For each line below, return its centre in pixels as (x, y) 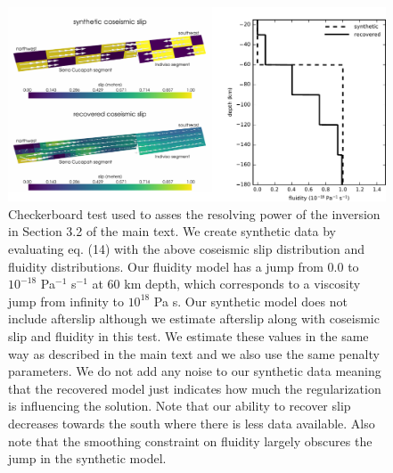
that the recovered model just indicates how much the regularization (195, 388)
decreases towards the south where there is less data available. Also (192, 423)
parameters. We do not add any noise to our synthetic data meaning (195, 371)
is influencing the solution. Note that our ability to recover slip (180, 406)
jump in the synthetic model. (87, 458)
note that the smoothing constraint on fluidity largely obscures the (190, 440)
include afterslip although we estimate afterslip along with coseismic (194, 318)
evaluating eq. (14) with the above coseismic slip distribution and (187, 248)
